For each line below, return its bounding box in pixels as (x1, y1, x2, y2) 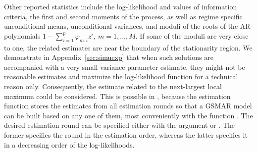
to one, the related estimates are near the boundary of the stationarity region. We (4, 42, 253, 52)
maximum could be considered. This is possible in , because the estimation (4, 91, 231, 101)
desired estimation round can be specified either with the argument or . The (4, 120, 235, 130)
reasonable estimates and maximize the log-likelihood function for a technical (4, 71, 238, 82)
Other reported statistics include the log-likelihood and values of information (4, 1, 237, 11)
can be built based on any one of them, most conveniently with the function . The (4, 110, 253, 120)
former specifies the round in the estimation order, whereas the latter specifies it (4, 129, 248, 140)
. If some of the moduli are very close (135, 30, 249, 41)
